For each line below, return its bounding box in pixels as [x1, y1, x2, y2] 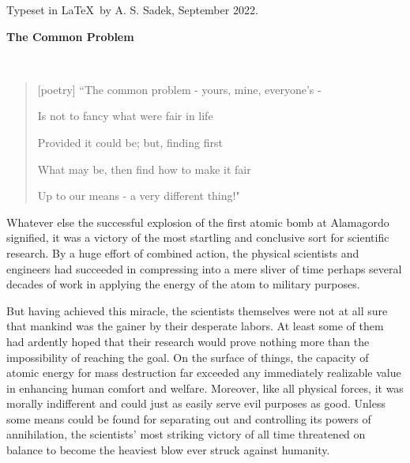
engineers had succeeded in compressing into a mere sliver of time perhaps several [6, 260, 402, 277]
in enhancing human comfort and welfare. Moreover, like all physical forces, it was [6, 379, 404, 396]
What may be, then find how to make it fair [37, 160, 251, 177]
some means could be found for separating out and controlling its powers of [6, 410, 371, 427]
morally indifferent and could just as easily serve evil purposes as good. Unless [6, 395, 386, 412]
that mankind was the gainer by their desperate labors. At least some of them [6, 318, 384, 334]
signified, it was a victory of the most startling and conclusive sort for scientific [6, 229, 389, 246]
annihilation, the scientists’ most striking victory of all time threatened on [6, 426, 366, 442]
